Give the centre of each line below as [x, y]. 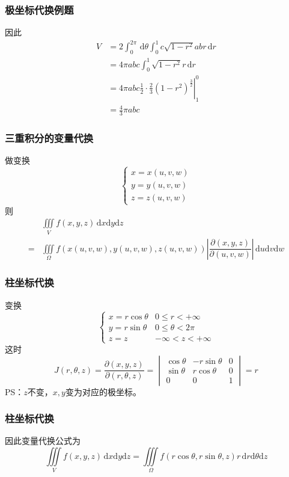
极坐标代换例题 [39, 9]
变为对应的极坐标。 [103, 391]
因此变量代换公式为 [43, 441]
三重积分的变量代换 [49, 138]
